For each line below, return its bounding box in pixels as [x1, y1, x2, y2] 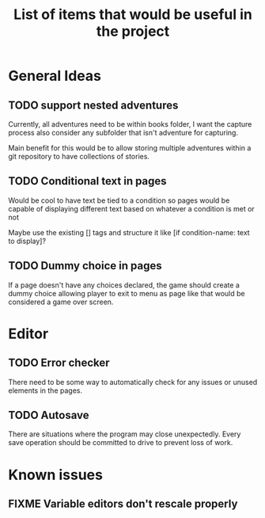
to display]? [8, 236, 46, 246]
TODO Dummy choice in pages [8, 259, 162, 272]
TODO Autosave [8, 409, 89, 422]
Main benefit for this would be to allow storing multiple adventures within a [8, 143, 252, 152]
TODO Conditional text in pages [8, 174, 168, 188]
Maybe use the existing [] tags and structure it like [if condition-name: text [8, 227, 251, 237]
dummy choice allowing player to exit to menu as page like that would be [8, 288, 245, 298]
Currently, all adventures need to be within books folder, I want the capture [8, 120, 252, 128]
